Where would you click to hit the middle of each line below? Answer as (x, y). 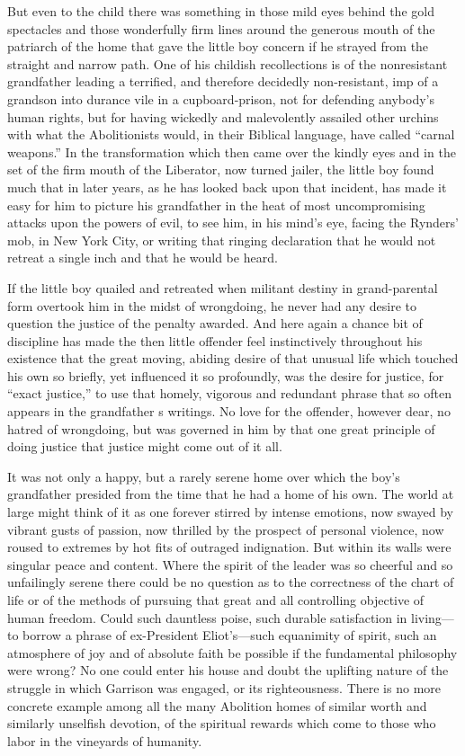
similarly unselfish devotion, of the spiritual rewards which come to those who (222, 723)
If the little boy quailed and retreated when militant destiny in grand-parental (223, 287)
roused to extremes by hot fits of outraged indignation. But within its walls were (229, 547)
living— (433, 617)
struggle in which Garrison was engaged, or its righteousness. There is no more (224, 687)
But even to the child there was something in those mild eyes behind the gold (221, 11)
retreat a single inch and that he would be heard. (143, 258)
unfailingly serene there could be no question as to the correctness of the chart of (231, 582)
